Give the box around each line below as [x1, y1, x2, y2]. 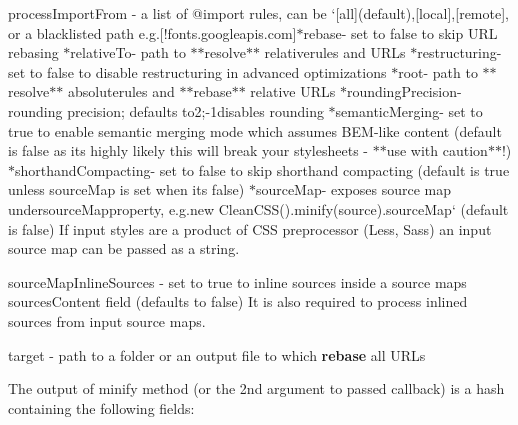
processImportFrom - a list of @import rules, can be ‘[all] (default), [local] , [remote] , [8, 3, 509, 23]
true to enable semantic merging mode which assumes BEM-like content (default [8, 120, 502, 141]
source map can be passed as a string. [8, 238, 240, 259]
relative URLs [250, 81, 336, 102]
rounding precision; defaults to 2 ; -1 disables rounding [8, 100, 324, 121]
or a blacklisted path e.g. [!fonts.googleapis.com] [8, 22, 297, 43]
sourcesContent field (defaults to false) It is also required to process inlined [8, 291, 468, 312]
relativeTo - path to [70, 42, 186, 63]
